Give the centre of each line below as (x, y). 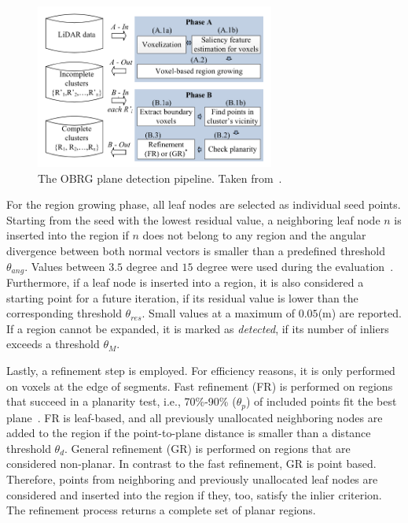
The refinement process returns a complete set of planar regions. (161, 510)
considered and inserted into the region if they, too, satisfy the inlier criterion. (194, 494)
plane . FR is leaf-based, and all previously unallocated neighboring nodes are (195, 417)
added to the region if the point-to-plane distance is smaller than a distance (189, 433)
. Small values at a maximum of (219, 313)
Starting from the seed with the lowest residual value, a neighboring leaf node (193, 219)
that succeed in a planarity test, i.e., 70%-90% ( (121, 401)
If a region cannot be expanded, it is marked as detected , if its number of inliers (198, 328)
